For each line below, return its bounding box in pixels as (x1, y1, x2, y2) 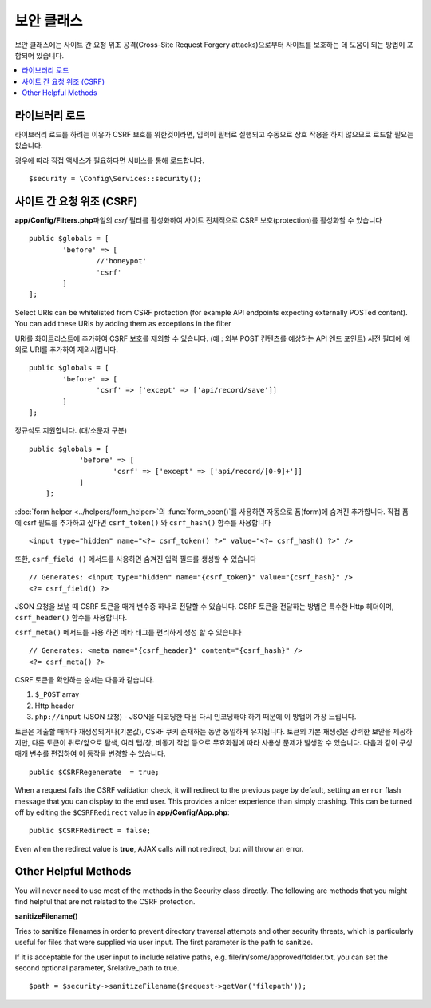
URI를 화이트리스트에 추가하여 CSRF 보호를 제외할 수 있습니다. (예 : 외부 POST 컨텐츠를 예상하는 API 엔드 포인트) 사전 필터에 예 (14, 334, 411, 343)
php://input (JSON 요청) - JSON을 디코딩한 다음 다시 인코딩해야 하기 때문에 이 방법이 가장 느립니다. (34, 712, 357, 721)
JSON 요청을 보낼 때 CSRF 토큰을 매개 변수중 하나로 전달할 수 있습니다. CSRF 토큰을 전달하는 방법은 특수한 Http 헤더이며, (14, 602, 394, 611)
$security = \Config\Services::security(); (29, 174, 202, 184)
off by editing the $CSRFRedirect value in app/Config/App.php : (14, 807, 231, 817)
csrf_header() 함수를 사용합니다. (14, 613, 128, 623)
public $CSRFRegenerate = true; (29, 767, 160, 777)
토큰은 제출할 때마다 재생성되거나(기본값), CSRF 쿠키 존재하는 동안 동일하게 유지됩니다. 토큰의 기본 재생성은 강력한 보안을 (14, 726, 391, 736)
